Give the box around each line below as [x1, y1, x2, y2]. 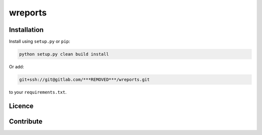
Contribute [9, 117, 43, 125]
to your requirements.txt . [9, 90, 67, 95]
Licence [9, 102, 34, 110]
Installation [9, 26, 44, 34]
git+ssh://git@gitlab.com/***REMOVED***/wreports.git [19, 77, 150, 82]
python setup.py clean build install [19, 51, 109, 57]
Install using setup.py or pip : [9, 39, 70, 45]
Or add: [9, 64, 24, 70]
